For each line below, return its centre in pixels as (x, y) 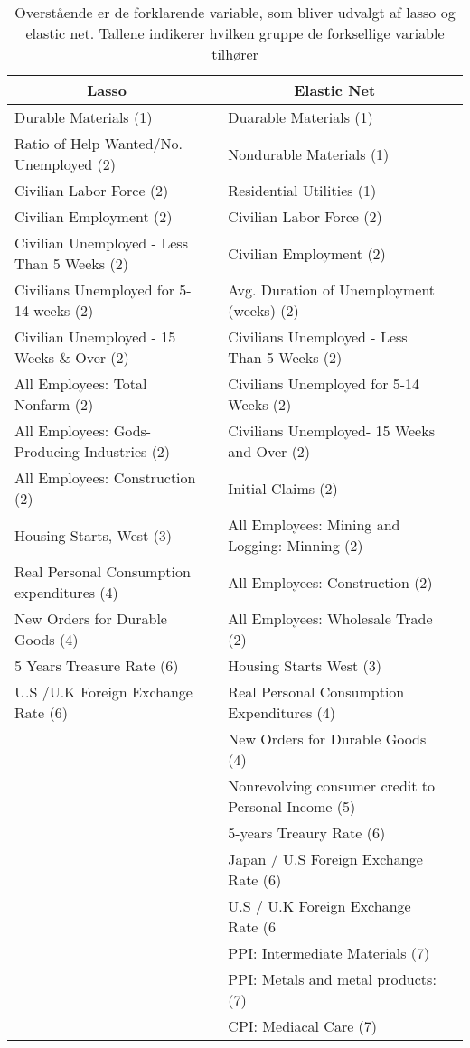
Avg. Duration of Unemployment (332, 290)
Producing (47, 451)
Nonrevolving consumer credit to (332, 786)
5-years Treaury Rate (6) (307, 833)
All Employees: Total (81, 384)
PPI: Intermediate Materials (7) (329, 953)
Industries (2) (127, 451)
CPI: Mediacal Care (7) (303, 1026)
